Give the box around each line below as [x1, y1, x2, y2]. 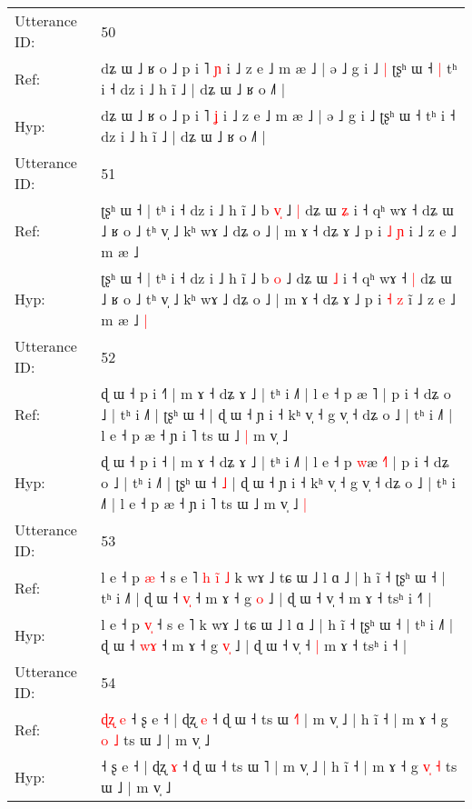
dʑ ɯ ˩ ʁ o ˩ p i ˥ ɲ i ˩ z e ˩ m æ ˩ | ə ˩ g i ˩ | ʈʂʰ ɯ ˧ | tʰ [101, 57, 457, 78]
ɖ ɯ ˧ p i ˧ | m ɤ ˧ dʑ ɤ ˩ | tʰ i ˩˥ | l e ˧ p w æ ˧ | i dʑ [101, 451, 449, 472]
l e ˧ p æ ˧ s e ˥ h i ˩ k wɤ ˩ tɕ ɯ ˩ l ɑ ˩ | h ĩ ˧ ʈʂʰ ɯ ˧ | [101, 566, 446, 587]
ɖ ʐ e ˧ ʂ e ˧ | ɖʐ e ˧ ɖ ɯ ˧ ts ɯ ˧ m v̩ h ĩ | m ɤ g [101, 708, 448, 729]
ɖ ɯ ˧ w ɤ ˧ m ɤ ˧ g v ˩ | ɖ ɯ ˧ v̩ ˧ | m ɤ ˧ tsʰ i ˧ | [101, 634, 408, 655]
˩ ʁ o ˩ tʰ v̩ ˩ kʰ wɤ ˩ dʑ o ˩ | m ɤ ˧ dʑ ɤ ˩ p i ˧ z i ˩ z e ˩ [101, 288, 456, 309]
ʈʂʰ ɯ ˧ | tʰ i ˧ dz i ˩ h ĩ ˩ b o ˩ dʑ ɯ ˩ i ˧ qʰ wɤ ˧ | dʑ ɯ [101, 267, 452, 288]
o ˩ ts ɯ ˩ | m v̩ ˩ [101, 729, 211, 750]
